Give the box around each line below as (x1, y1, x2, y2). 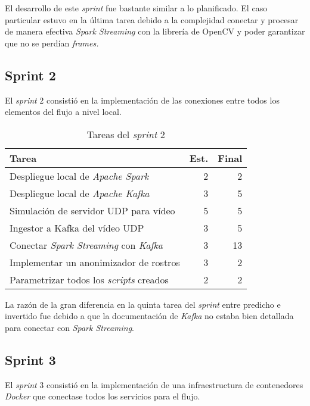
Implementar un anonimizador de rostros (10, 255, 180, 269)
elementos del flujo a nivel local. (5, 105, 122, 118)
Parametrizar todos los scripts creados (10, 272, 169, 286)
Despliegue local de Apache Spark (10, 168, 149, 183)
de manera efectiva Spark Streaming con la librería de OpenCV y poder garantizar (5, 25, 305, 38)
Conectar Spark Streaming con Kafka (10, 238, 163, 252)
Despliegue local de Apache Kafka (10, 186, 150, 200)
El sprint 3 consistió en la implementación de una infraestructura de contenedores (5, 378, 303, 391)
